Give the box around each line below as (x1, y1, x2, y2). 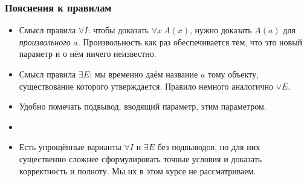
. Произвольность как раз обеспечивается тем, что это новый (77, 35, 303, 48)
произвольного (19, 35, 71, 48)
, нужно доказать (190, 24, 252, 36)
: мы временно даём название (89, 68, 198, 80)
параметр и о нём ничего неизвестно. (19, 47, 157, 60)
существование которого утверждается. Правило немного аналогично (19, 79, 273, 92)
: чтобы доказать (88, 24, 149, 36)
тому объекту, (207, 68, 259, 80)
